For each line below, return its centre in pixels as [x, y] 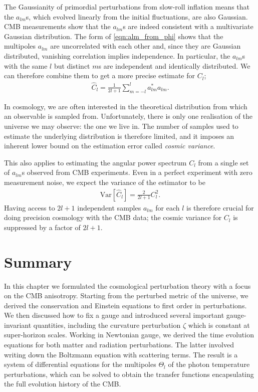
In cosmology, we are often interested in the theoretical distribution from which [126, 106]
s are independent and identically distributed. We [174, 65]
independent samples [109, 207]
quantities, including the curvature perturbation [107, 325]
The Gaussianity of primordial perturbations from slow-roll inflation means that [127, 7]
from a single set [223, 162]
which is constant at [219, 325]
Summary [38, 261]
